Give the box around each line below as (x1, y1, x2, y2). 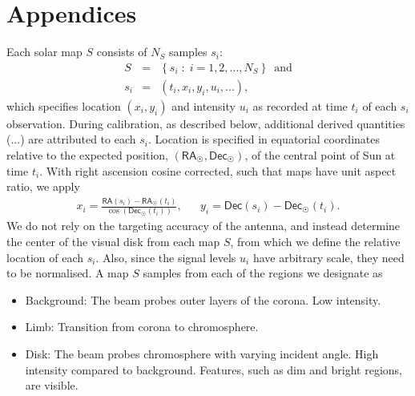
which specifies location (6, 97, 121, 114)
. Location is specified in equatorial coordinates (147, 131, 381, 147)
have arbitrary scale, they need (252, 249, 405, 265)
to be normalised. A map (6, 265, 129, 281)
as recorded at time (252, 97, 348, 114)
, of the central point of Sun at (244, 146, 396, 163)
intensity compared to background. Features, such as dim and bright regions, (25, 361, 402, 378)
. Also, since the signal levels (95, 249, 236, 265)
